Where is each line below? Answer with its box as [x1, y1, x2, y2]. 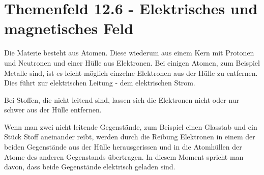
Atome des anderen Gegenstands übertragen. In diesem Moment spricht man [4, 151, 244, 162]
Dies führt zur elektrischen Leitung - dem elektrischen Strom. [4, 77, 195, 88]
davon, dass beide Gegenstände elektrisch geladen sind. [4, 161, 175, 172]
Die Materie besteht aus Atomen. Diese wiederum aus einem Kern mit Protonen [4, 47, 254, 58]
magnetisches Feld [4, 18, 134, 39]
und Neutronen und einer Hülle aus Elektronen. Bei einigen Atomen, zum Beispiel [4, 57, 260, 68]
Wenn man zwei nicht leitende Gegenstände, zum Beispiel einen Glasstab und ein [4, 121, 257, 132]
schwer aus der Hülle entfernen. [4, 104, 102, 115]
